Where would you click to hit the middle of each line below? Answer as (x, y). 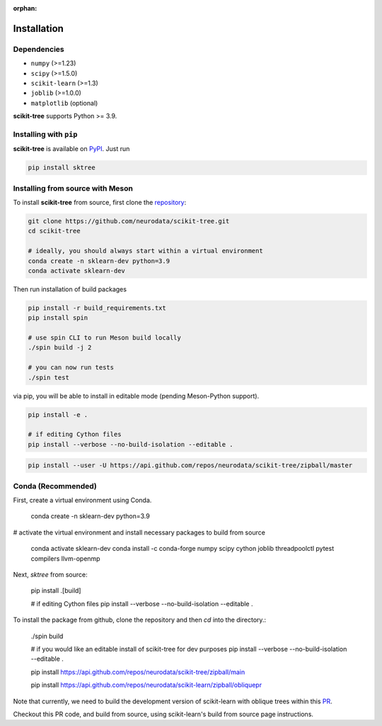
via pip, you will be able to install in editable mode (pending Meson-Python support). (136, 396)
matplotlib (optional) (64, 103)
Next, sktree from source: (50, 575)
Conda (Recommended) (55, 486)
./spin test (49, 377)
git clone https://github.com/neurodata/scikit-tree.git (129, 221)
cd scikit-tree (54, 231)
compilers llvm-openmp (65, 558)
